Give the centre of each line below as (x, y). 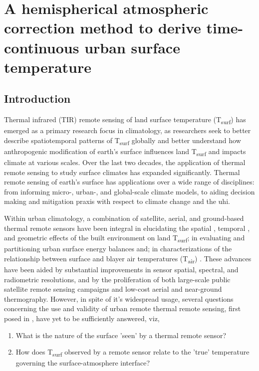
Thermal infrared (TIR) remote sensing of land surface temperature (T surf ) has (125, 120)
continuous (42, 47)
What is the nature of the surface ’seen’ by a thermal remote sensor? (121, 335)
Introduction (37, 98)
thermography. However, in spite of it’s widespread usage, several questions (119, 298)
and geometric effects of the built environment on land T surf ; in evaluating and (125, 238)
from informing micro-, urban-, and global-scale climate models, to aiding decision (129, 191)
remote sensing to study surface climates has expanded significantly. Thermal (122, 172)
